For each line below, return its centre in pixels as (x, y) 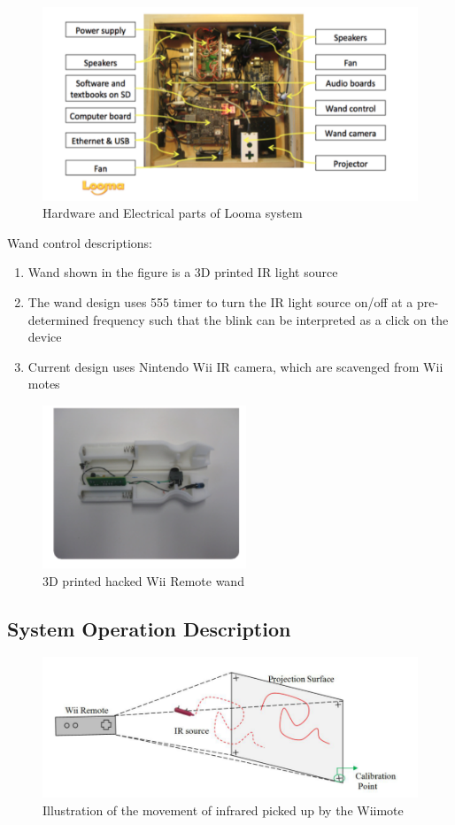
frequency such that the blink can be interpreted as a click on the (270, 319)
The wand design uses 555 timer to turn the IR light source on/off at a (220, 302)
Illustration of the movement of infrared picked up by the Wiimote (223, 810)
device (45, 337)
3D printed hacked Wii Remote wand (143, 580)
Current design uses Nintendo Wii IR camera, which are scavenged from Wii (235, 366)
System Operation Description (149, 628)
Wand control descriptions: (80, 242)
